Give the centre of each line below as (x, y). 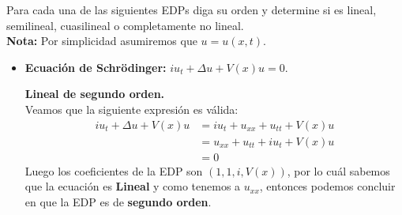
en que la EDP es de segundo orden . (118, 201)
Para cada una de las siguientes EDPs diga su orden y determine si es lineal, (192, 9)
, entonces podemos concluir (327, 186)
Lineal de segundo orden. (95, 94)
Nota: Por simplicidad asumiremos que (102, 41)
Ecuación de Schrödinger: (96, 67)
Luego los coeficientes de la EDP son (114, 170)
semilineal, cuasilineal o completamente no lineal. (125, 25)
